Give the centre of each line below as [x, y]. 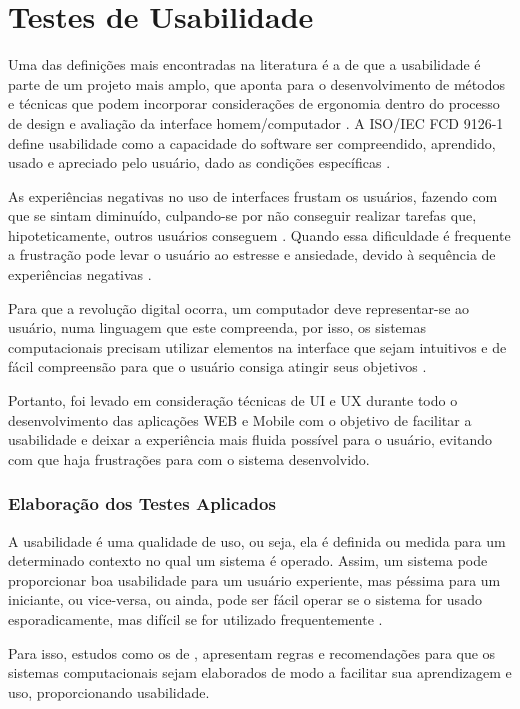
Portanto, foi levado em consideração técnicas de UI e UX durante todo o [233, 400]
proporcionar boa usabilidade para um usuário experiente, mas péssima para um [254, 579]
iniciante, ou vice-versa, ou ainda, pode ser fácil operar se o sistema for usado [245, 599]
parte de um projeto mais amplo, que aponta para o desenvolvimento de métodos [256, 83]
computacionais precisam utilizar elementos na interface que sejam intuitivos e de [257, 346]
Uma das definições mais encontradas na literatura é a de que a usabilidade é [244, 64]
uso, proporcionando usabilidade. [109, 691]
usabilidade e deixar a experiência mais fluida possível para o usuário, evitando [250, 439]
